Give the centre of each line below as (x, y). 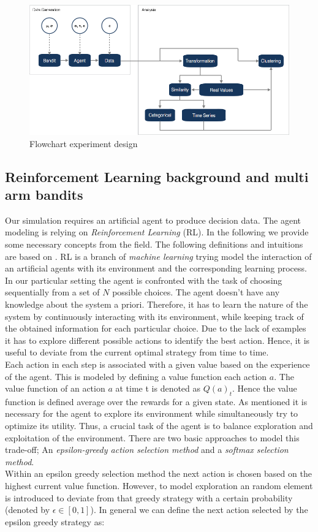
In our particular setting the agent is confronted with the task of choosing (144, 280)
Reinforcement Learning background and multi (157, 176)
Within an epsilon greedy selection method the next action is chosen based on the (158, 473)
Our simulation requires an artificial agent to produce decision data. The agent (153, 220)
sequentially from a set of (52, 292)
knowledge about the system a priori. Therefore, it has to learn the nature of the (157, 304)
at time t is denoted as (158, 388)
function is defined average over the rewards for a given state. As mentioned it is (156, 401)
